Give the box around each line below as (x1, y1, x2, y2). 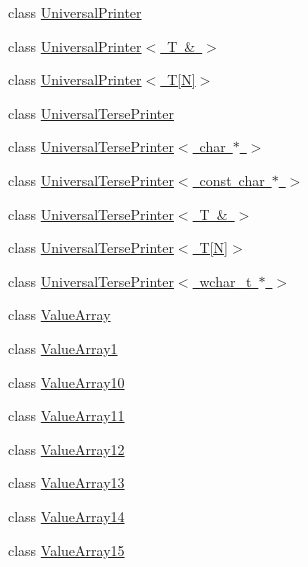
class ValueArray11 (8, 405, 125, 426)
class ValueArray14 (8, 505, 125, 526)
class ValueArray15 (8, 539, 125, 560)
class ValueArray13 (8, 472, 125, 493)
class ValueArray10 (8, 371, 125, 392)
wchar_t (199, 270, 252, 291)
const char (199, 169, 265, 190)
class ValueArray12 (8, 438, 125, 459)
